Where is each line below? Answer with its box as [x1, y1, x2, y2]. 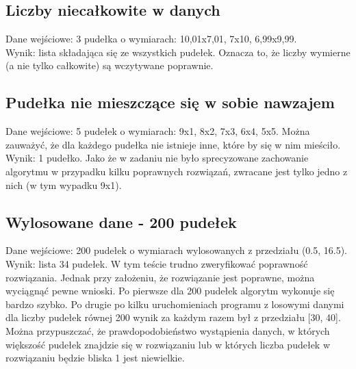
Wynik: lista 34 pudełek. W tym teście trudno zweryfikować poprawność [5, 256, 308, 270]
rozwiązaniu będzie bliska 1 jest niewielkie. [5, 351, 185, 365]
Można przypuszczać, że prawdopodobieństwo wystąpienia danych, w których [5, 323, 330, 338]
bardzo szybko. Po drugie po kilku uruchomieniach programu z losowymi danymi [5, 296, 344, 311]
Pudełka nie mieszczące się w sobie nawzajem [5, 92, 335, 113]
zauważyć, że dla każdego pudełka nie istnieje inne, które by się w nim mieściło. [5, 137, 341, 151]
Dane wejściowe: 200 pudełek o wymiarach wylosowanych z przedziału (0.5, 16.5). [5, 243, 347, 257]
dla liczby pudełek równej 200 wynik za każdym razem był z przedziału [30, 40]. [5, 310, 341, 325]
